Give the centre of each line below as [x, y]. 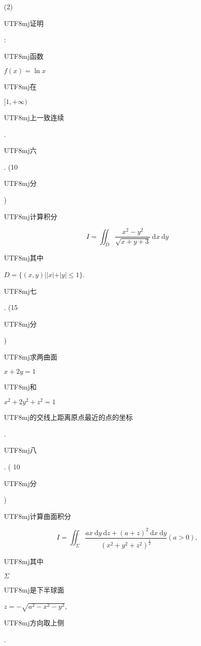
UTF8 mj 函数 [24, 56]
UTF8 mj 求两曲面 [31, 357]
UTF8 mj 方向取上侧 [34, 623]
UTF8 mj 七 [20, 291]
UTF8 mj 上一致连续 [34, 117]
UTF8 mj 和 [20, 386]
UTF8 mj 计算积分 [31, 216]
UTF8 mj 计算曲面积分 [38, 516]
